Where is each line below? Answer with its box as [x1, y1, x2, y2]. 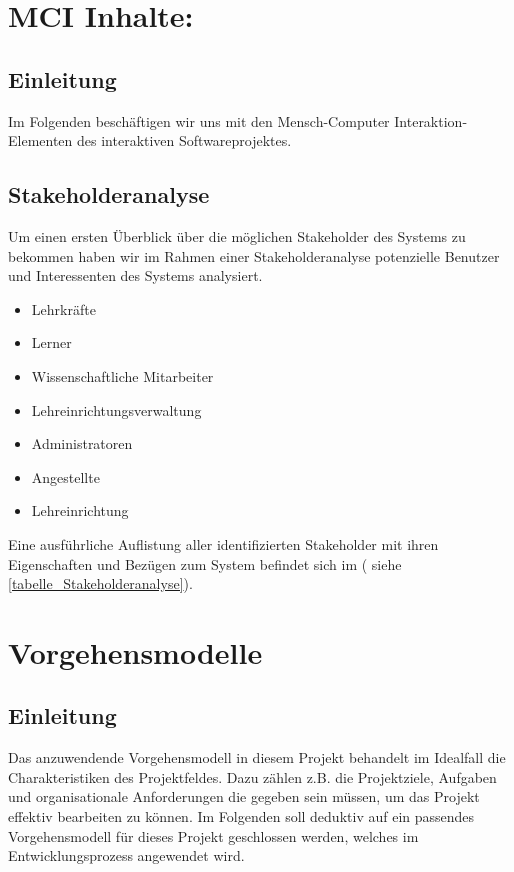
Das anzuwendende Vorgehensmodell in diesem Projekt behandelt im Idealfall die [8, 747, 506, 768]
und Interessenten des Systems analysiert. [8, 265, 263, 286]
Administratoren [31, 433, 133, 454]
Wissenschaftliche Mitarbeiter [31, 365, 214, 386]
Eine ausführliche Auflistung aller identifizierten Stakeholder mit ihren [8, 533, 439, 554]
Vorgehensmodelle [8, 631, 263, 672]
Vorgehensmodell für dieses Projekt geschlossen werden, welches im [8, 825, 419, 846]
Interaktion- [394, 110, 468, 131]
